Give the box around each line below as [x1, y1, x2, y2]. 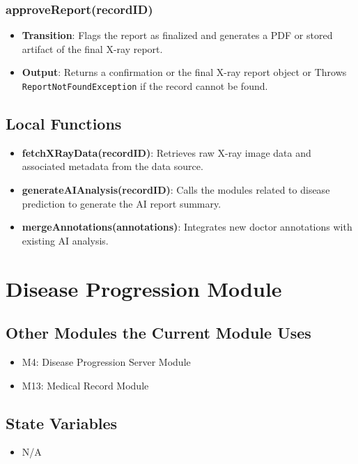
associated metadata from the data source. [22, 159, 203, 173]
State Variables [6, 412, 118, 433]
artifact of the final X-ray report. [22, 41, 163, 56]
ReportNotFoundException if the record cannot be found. [22, 79, 268, 93]
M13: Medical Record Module [22, 378, 149, 392]
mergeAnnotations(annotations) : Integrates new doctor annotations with [22, 219, 352, 234]
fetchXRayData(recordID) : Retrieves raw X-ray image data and [22, 145, 311, 160]
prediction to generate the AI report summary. [22, 196, 221, 210]
